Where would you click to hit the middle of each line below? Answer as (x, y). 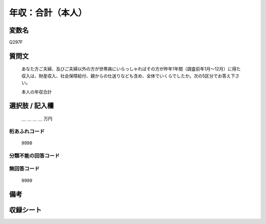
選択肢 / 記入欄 (32, 106)
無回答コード (24, 169)
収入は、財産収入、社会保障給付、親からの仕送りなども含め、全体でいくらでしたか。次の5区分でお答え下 (128, 76)
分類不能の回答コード (34, 156)
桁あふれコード (27, 131)
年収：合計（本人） (48, 13)
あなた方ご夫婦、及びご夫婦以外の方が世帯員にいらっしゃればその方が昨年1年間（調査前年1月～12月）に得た (131, 69)
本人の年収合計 (36, 92)
